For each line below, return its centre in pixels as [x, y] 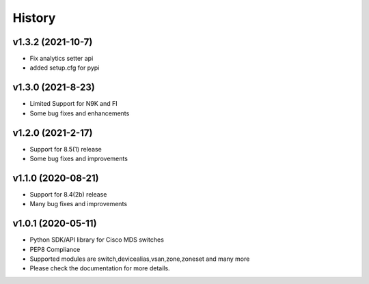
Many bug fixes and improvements [79, 204]
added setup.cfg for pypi [65, 68]
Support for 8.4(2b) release [68, 194]
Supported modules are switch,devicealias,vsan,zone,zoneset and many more [140, 259]
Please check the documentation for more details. [100, 268]
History [34, 18]
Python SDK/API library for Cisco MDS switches [97, 240]
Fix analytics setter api [61, 59]
